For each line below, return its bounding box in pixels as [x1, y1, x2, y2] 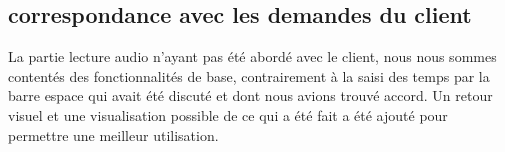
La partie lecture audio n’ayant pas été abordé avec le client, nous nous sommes [8, 46, 497, 67]
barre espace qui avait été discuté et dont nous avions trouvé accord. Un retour [8, 85, 493, 106]
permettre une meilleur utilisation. [8, 124, 219, 145]
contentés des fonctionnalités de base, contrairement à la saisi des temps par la [8, 65, 490, 86]
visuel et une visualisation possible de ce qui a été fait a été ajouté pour [8, 104, 448, 125]
